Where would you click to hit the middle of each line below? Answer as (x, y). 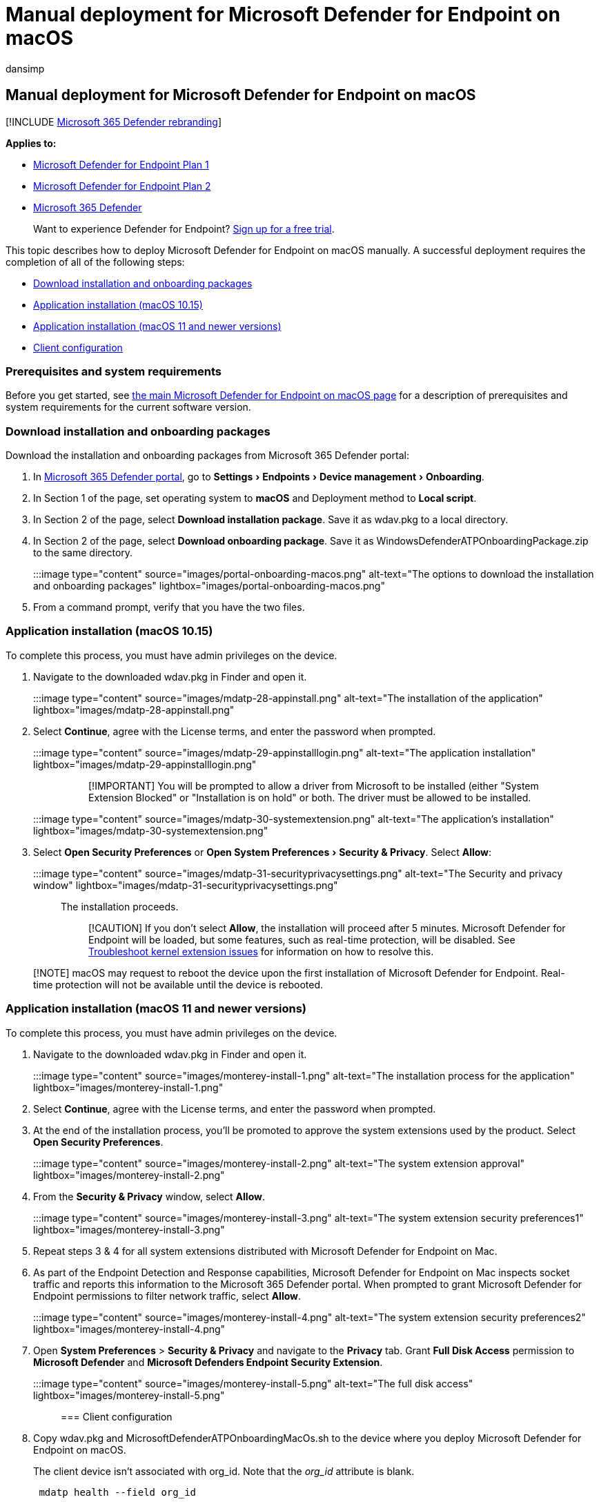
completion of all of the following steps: (95, 262)
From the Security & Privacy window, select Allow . (149, 1196)
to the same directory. (83, 553)
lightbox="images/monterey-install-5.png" (129, 1395)
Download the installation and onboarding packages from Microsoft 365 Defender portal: (207, 456)
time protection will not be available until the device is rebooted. (178, 984)
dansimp (25, 68)
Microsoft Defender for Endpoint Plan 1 (121, 164)
